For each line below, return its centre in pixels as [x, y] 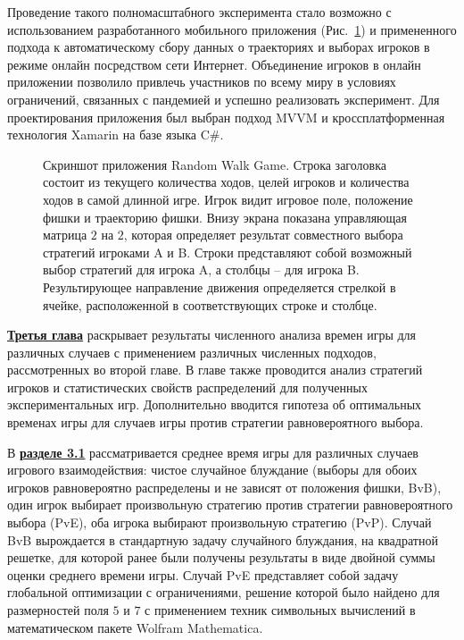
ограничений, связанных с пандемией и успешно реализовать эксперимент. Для [224, 99]
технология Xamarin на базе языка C [108, 135]
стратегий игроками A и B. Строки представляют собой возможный [228, 252]
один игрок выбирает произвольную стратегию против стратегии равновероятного [230, 505]
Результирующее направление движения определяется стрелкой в [220, 286]
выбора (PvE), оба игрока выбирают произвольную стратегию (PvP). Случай [220, 522]
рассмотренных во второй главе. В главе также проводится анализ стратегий [215, 370]
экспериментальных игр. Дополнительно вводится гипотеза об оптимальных [215, 404]
